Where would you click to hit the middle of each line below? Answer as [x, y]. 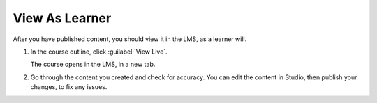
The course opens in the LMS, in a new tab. [93, 64]
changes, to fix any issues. [69, 87]
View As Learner [62, 18]
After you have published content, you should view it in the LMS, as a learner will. [130, 39]
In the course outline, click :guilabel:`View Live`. [99, 51]
